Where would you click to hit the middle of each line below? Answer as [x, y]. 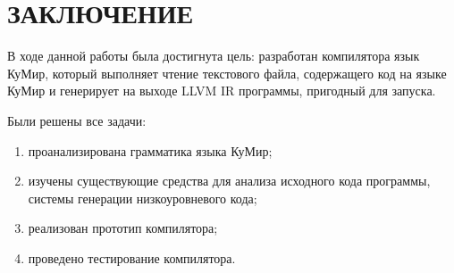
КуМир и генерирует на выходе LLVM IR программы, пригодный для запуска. [222, 91]
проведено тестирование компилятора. [132, 257]
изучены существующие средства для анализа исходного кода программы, [229, 181]
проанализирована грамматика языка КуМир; [150, 150]
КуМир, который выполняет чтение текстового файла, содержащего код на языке [227, 73]
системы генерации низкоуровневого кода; [143, 198]
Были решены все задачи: [77, 120]
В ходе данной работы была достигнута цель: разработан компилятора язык [214, 56]
